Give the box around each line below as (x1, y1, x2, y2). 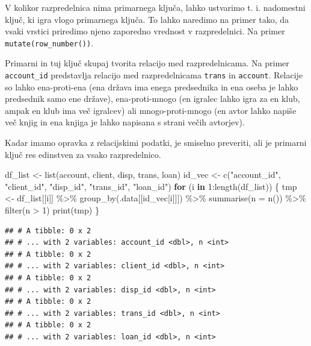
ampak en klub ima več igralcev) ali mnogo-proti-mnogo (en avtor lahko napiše (5, 104, 297, 116)
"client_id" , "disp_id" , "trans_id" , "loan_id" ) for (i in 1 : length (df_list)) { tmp (5, 180, 297, 192)
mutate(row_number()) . (5, 36, 94, 49)
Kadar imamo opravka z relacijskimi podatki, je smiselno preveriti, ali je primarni (5, 136, 307, 149)
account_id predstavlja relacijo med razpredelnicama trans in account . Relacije (5, 69, 303, 81)
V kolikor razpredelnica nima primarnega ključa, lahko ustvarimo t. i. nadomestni (5, 1, 306, 13)
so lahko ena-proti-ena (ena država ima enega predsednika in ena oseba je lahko (5, 80, 298, 93)
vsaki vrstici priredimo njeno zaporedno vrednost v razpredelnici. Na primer (5, 25, 285, 37)
